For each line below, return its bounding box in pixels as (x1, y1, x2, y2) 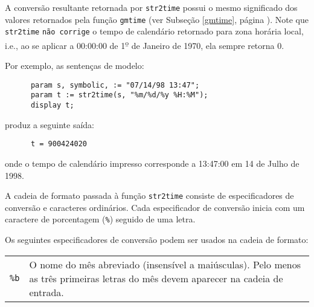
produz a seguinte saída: (5, 118, 94, 131)
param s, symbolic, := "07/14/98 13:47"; (30, 80, 200, 89)
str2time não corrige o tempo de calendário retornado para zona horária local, (5, 25, 304, 37)
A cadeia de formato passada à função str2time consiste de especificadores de (5, 189, 294, 202)
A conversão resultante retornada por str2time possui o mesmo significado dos (5, 1, 298, 13)
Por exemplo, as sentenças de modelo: (5, 59, 144, 72)
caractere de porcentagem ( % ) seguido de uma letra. (5, 213, 196, 225)
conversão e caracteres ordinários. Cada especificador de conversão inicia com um (5, 201, 305, 213)
